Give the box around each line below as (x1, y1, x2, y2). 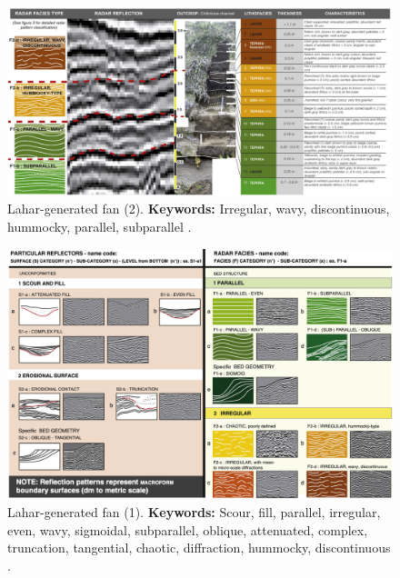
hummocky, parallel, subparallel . (7, 217, 192, 236)
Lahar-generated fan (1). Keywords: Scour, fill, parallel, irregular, (7, 503, 381, 521)
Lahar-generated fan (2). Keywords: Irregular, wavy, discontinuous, (7, 199, 390, 218)
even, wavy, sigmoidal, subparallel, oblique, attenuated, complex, (7, 520, 368, 539)
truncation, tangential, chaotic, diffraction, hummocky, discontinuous (7, 538, 391, 557)
